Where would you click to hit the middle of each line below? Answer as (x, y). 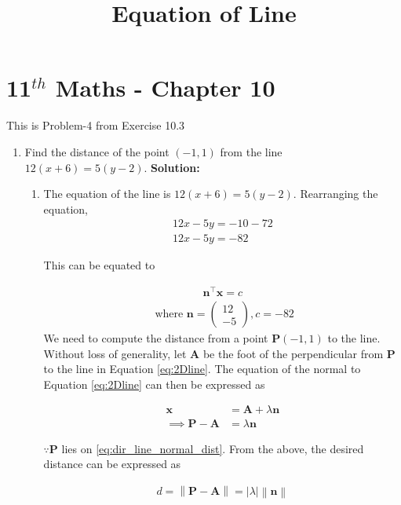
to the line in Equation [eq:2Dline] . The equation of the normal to (202, 369)
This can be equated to (99, 265)
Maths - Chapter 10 (165, 88)
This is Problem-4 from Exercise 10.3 (96, 125)
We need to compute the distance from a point (156, 338)
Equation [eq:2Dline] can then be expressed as (154, 384)
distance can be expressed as (112, 464)
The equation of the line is (107, 194)
